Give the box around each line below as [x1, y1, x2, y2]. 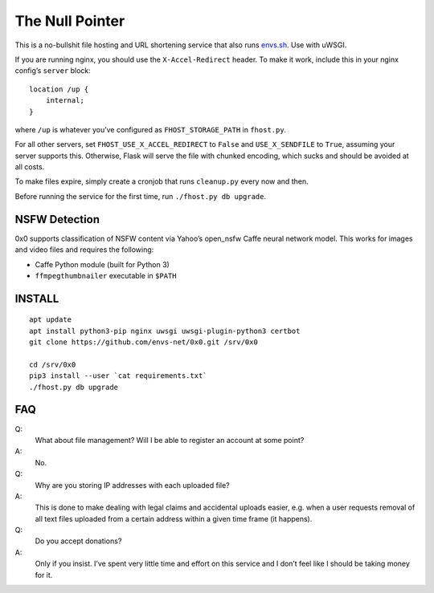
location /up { [29, 84, 89, 94]
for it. [35, 570, 53, 579]
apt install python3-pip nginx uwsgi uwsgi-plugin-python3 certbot [29, 326, 301, 335]
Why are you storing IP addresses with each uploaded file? [35, 480, 230, 489]
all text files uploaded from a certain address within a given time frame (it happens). [35, 514, 313, 523]
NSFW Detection [14, 213, 100, 226]
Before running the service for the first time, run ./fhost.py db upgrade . [14, 191, 267, 201]
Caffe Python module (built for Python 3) [35, 259, 170, 269]
